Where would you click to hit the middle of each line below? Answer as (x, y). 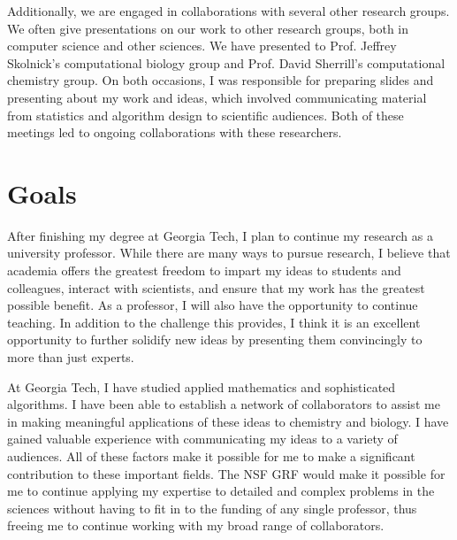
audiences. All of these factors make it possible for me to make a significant (211, 456)
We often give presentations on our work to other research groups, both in (208, 28)
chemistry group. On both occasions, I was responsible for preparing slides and (221, 80)
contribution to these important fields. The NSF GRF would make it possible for (226, 473)
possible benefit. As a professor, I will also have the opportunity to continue (213, 305)
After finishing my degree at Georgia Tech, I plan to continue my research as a (220, 235)
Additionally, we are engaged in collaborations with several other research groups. (228, 11)
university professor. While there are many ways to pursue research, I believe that (229, 253)
